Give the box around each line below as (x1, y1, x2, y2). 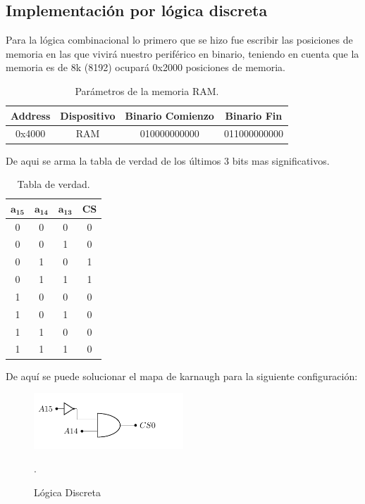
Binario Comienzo (125, 108, 214, 122)
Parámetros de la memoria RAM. (75, 83, 219, 98)
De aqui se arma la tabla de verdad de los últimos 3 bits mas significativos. (6, 153, 330, 168)
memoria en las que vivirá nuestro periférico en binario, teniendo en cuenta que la (6, 46, 359, 61)
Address (11, 108, 51, 122)
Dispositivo (60, 108, 116, 122)
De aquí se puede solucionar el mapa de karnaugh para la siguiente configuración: (6, 368, 358, 383)
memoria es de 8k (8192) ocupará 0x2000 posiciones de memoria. (6, 60, 285, 75)
